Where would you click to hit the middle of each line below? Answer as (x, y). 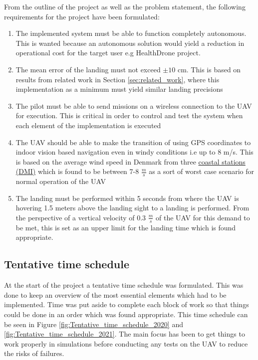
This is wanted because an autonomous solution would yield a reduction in (130, 43)
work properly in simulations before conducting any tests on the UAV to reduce (126, 343)
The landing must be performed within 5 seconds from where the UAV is (127, 198)
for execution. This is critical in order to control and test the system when (129, 115)
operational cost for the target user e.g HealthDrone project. (108, 53)
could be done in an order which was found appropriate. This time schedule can (126, 314)
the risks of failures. (34, 353)
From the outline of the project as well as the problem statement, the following (125, 6)
